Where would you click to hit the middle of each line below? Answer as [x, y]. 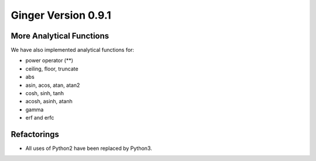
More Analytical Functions [60, 36]
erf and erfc [40, 118]
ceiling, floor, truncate [52, 69]
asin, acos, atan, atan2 [53, 85]
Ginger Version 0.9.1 [61, 15]
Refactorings [35, 134]
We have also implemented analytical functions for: [73, 50]
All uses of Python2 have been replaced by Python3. [89, 148]
